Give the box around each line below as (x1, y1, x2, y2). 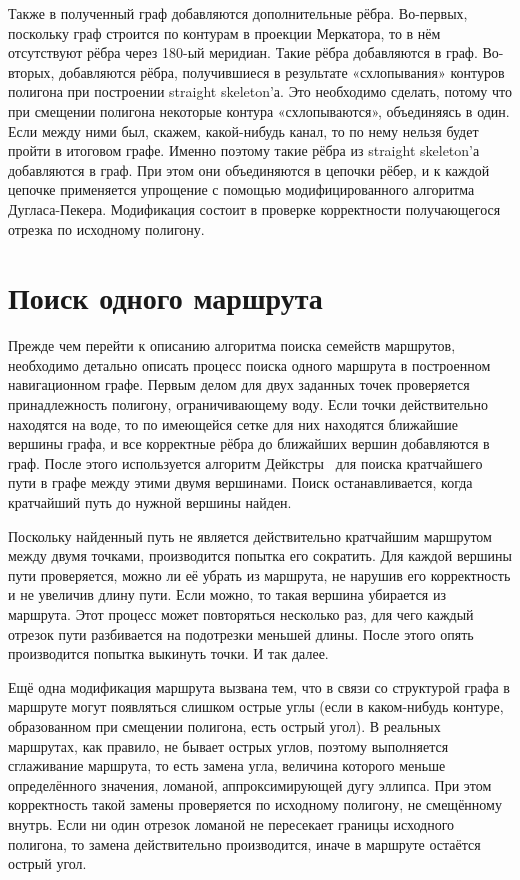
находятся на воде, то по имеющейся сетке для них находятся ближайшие (8, 413, 458, 434)
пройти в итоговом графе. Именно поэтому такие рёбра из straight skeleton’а (8, 140, 480, 161)
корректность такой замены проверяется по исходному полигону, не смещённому (8, 794, 502, 815)
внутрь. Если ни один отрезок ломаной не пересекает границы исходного (8, 813, 455, 834)
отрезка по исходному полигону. (8, 218, 205, 239)
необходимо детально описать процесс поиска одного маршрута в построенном (8, 354, 491, 375)
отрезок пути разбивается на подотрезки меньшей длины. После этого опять (8, 623, 474, 644)
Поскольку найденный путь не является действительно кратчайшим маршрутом (8, 525, 492, 546)
